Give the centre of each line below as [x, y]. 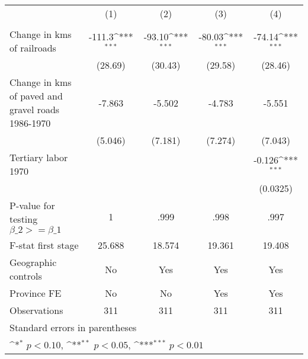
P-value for [32, 205]
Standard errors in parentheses [73, 327]
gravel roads [35, 109]
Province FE [36, 293]
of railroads [33, 48]
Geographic [33, 262]
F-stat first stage [44, 245]
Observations [36, 310]
